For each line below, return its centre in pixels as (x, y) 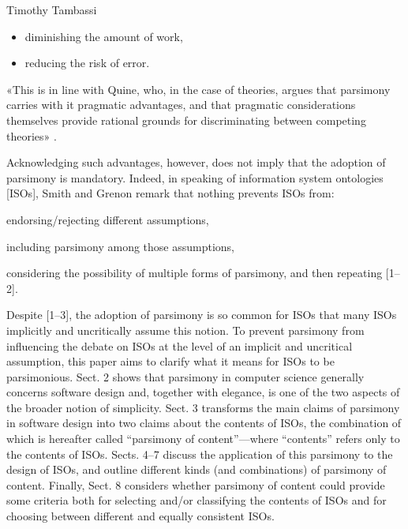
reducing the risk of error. (87, 63)
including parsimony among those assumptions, (121, 246)
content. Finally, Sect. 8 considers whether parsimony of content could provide (196, 484)
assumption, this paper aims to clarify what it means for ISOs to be (170, 361)
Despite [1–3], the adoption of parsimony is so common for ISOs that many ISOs (202, 315)
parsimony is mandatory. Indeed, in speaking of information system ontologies (195, 177)
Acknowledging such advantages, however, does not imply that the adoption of (196, 162)
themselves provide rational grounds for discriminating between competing (186, 120)
